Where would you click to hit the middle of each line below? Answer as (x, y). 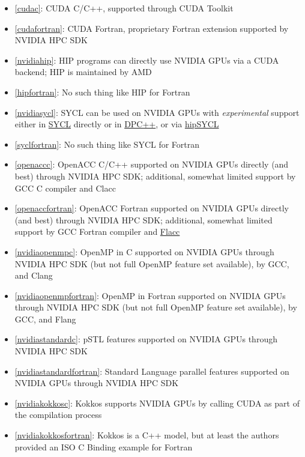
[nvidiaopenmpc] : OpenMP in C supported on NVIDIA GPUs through (144, 251)
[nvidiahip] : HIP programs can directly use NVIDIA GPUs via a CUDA (147, 60)
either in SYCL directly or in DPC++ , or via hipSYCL (117, 124)
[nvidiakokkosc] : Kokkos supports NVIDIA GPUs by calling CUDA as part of (157, 403)
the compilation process (58, 415)
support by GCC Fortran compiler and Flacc (97, 232)
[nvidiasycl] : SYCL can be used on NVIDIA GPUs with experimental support (157, 112)
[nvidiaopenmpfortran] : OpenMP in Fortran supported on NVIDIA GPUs (150, 295)
